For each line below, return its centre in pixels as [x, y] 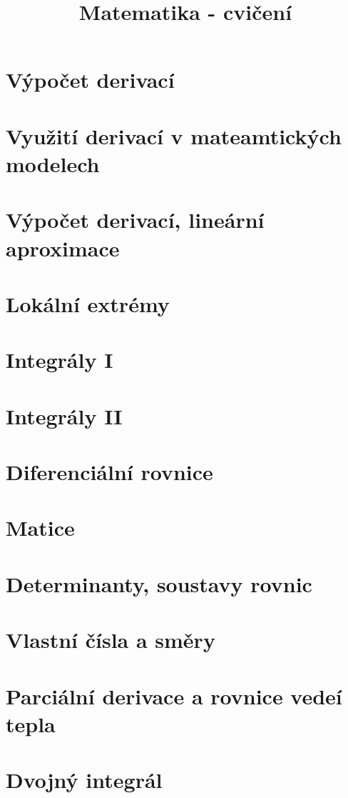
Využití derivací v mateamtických [174, 135]
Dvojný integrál [84, 780]
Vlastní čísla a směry [111, 640]
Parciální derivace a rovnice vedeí [174, 695]
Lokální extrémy [88, 303]
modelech [53, 163]
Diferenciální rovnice [109, 472]
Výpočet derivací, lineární [135, 220]
